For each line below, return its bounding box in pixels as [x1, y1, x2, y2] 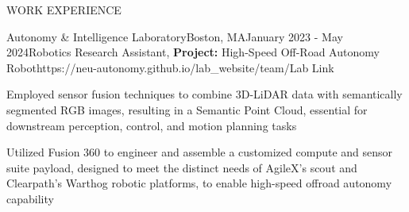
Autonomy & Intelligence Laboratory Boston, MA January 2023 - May [6, 28, 343, 44]
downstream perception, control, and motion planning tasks [6, 117, 297, 133]
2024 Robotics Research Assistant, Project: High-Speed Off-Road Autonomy [6, 44, 380, 60]
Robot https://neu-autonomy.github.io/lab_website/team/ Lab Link [6, 59, 334, 75]
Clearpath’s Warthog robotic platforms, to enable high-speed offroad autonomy [6, 175, 392, 191]
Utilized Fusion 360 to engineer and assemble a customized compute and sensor [6, 144, 393, 160]
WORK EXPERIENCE [6, 2, 122, 17]
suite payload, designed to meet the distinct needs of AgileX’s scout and [6, 159, 357, 175]
